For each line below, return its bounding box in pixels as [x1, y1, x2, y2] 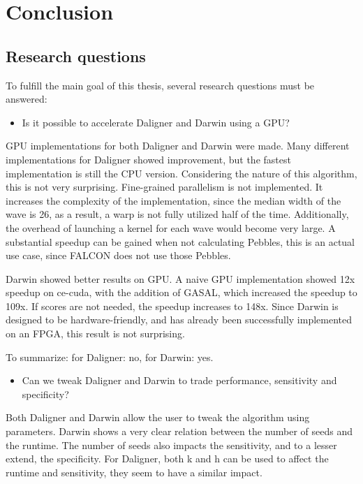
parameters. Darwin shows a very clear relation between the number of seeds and [6, 424, 353, 439]
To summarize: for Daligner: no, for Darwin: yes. [6, 349, 214, 364]
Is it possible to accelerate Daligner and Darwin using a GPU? [22, 115, 290, 129]
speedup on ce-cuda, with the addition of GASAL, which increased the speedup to [6, 285, 357, 300]
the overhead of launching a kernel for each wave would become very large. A [6, 220, 336, 235]
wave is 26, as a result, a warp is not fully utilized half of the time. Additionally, [6, 207, 349, 221]
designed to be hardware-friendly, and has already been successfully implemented [6, 312, 353, 327]
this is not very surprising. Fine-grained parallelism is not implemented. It [6, 179, 323, 194]
